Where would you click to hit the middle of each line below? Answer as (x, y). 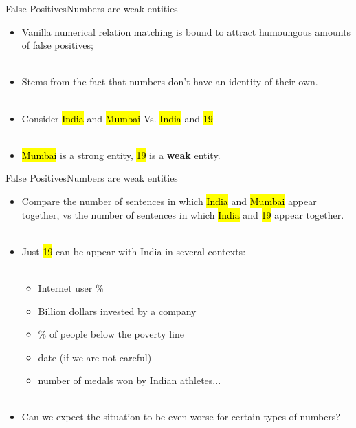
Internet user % (71, 287)
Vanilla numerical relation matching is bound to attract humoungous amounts (186, 31)
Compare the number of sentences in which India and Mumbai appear (169, 201)
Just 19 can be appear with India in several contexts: (134, 251)
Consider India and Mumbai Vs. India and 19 (117, 118)
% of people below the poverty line (111, 334)
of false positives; (57, 45)
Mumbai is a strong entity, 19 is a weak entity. (121, 154)
